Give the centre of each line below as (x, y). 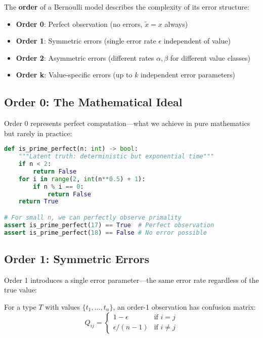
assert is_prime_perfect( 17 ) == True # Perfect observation (109, 225)
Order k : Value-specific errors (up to (74, 75)
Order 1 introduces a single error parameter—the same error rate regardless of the (131, 280)
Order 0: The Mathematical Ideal (93, 102)
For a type (20, 307)
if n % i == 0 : (58, 186)
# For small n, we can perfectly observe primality (93, 218)
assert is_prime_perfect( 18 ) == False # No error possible (105, 233)
